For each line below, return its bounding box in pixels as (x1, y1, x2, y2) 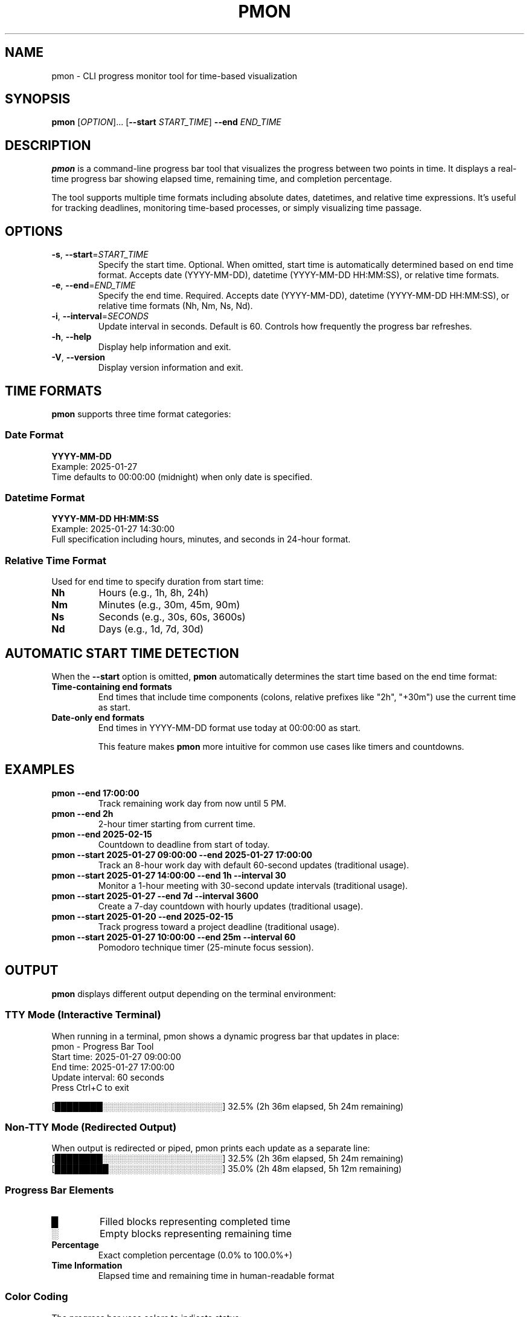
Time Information (51, 1260, 123, 1270)
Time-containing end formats (51, 681, 172, 692)
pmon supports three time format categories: (51, 408, 231, 419)
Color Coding (5, 1290, 68, 1303)
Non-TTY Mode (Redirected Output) (5, 1120, 177, 1133)
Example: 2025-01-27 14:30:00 (51, 524, 175, 535)
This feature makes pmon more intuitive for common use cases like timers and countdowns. (98, 741, 464, 752)
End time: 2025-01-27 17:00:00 (51, 1061, 175, 1072)
